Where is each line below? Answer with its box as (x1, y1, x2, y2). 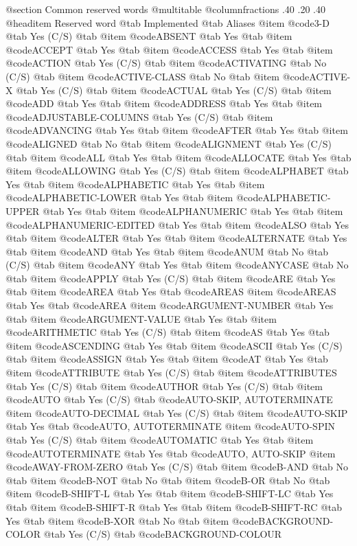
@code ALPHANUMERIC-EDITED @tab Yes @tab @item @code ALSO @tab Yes (5, 217, 349, 231)
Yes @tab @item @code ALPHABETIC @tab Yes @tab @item (5, 177, 265, 191)
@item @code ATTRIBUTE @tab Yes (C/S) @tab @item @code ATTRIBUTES (5, 365, 337, 380)
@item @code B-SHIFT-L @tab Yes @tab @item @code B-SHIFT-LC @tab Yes (5, 486, 334, 501)
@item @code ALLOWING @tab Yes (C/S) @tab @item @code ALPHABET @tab (5, 163, 349, 178)
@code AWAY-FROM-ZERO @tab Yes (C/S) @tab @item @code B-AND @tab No (5, 459, 349, 474)
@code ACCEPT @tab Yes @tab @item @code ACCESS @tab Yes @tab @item (5, 42, 333, 56)
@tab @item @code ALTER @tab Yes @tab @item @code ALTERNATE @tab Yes (5, 231, 347, 245)
